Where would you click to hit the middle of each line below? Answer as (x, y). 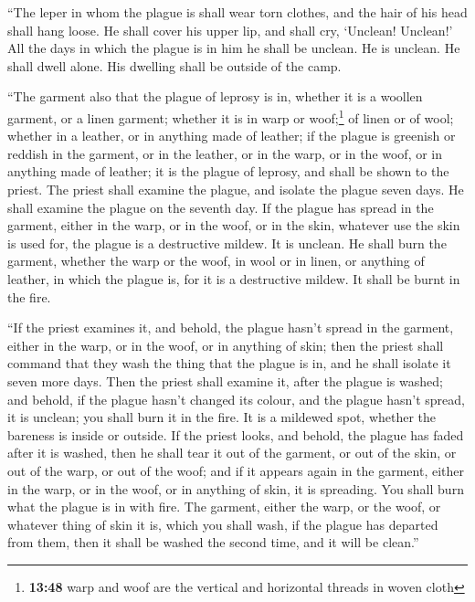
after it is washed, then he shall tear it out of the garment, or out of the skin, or (232, 453)
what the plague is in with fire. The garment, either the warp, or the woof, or (224, 507)
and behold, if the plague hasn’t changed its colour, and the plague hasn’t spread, (236, 399)
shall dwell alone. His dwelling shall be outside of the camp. (174, 65)
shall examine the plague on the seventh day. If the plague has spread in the (221, 207)
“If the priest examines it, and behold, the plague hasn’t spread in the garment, (231, 327)
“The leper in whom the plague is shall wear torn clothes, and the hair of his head (237, 12)
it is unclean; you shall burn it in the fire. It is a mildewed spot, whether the (222, 417)
